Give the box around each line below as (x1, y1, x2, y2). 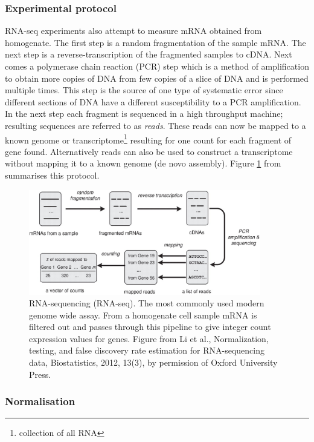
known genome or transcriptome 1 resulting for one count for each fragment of (5, 131, 292, 146)
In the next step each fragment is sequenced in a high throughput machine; (5, 107, 283, 120)
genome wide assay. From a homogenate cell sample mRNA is (29, 308, 257, 321)
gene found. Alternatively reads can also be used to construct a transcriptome (5, 145, 293, 157)
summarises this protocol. (5, 169, 100, 181)
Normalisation (5, 394, 75, 409)
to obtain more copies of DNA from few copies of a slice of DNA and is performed (5, 71, 309, 84)
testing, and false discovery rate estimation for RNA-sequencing (29, 344, 264, 357)
